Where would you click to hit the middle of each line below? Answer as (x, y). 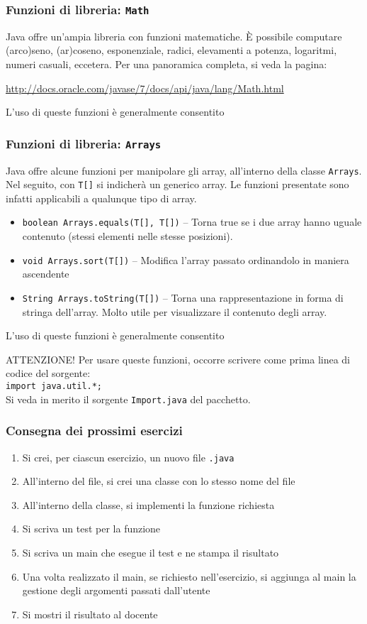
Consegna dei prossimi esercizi (94, 431)
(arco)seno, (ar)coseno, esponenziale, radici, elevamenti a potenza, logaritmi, (171, 50)
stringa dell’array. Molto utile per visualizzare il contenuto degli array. (175, 311)
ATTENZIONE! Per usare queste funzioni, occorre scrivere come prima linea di (178, 359)
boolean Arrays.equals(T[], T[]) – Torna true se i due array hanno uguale (192, 222)
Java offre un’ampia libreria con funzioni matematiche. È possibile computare (174, 36)
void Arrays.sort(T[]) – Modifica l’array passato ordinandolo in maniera (186, 259)
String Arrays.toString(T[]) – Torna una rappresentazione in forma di (183, 297)
